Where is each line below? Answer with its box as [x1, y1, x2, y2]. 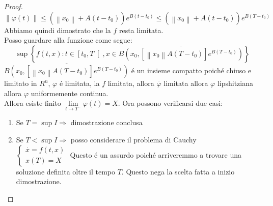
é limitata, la [59, 78, 100, 88]
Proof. [4, 1, 23, 11]
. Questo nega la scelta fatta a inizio [121, 166, 235, 176]
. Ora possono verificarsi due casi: [118, 98, 223, 108]
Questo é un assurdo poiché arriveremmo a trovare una [70, 149, 242, 160]
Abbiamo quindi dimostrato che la [4, 24, 111, 35]
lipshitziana [217, 78, 253, 88]
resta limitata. [119, 24, 163, 35]
